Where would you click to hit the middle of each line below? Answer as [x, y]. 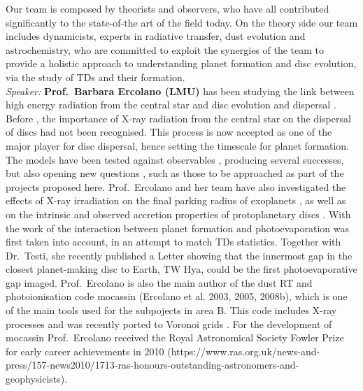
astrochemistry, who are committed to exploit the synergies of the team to [165, 49]
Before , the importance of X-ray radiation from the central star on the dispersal [178, 118]
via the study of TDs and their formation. [95, 77]
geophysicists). [37, 379]
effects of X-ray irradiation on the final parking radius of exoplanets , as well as [176, 200]
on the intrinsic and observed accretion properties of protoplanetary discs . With [178, 214]
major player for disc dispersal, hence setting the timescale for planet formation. [178, 145]
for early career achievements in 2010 [85, 351]
